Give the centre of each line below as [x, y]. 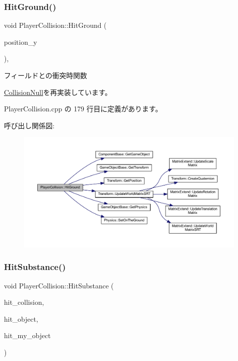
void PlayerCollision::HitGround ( [55, 25]
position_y [21, 42]
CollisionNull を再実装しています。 [58, 92]
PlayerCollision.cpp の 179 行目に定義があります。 [83, 109]
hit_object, [21, 318]
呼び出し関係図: [29, 125]
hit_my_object [28, 335]
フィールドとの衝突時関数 [46, 75]
